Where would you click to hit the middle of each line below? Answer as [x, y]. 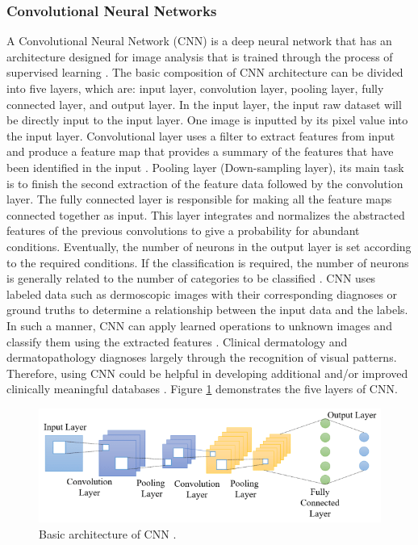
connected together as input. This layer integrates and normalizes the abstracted [206, 214]
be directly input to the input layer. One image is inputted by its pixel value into [207, 120]
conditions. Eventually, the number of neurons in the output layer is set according [209, 246]
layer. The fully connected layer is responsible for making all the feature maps [199, 199]
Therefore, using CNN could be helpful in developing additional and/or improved [207, 373]
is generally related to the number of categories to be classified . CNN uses [191, 278]
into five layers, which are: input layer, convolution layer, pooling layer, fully [195, 88]
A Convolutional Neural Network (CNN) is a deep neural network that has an [199, 41]
